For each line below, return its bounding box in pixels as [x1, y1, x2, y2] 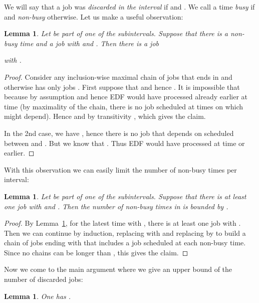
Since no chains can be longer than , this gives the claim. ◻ [4, 247, 188, 257]
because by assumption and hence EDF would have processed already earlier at [4, 91, 248, 102]
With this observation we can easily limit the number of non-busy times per [4, 164, 237, 175]
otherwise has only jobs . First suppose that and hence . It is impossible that [4, 81, 240, 92]
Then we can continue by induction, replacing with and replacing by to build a [4, 227, 246, 238]
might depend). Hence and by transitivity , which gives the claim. [4, 111, 206, 121]
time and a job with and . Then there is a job [20, 38, 159, 48]
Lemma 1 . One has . [4, 290, 71, 301]
